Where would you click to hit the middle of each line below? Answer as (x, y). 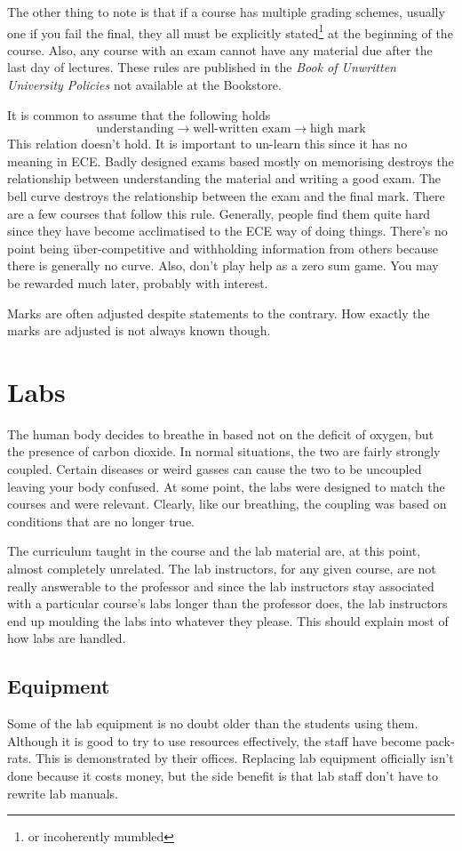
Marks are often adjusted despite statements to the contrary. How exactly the (219, 313)
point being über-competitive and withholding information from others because (223, 248)
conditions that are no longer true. (101, 521)
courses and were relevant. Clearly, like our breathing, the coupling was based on (227, 504)
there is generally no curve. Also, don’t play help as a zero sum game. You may (223, 265)
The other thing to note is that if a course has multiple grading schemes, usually (226, 12)
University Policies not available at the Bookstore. (144, 85)
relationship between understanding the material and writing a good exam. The (224, 178)
